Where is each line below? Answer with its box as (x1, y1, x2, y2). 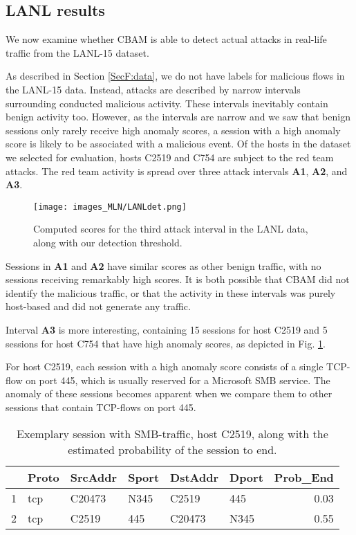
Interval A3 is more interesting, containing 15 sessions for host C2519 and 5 (6, 322, 328, 336)
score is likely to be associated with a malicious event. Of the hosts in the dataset (6, 136, 351, 151)
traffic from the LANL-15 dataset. (6, 45, 149, 60)
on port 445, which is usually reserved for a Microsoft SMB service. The (26, 372, 330, 387)
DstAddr (170, 469, 219, 485)
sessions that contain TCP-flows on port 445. (6, 399, 196, 414)
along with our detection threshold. (33, 235, 182, 249)
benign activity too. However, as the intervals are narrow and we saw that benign (6, 109, 350, 124)
